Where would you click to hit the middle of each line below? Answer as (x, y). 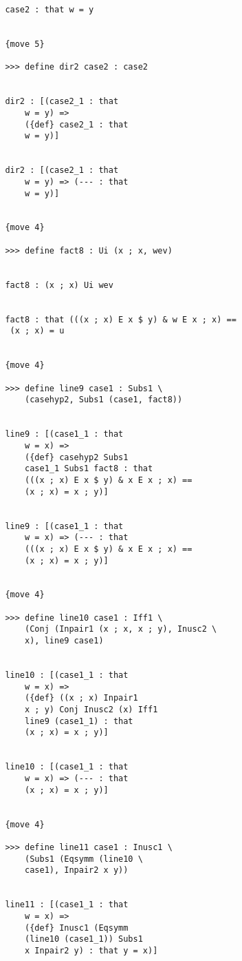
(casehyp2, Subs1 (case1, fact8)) (104, 400)
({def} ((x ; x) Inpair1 (81, 698)
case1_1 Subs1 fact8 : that (89, 469)
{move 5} (25, 44)
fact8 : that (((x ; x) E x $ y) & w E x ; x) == (121, 319)
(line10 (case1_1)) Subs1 (84, 939)
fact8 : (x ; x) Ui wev (59, 285)
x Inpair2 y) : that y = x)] (91, 950)
